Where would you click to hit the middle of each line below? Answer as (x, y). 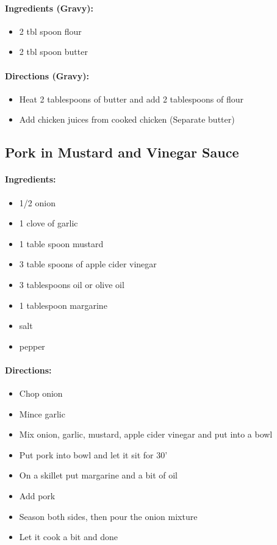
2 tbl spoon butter (53, 52)
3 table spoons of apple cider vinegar (88, 264)
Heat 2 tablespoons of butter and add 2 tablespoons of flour (131, 99)
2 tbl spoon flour (50, 31)
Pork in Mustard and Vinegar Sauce (122, 152)
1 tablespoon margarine (63, 305)
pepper (32, 346)
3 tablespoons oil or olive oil (72, 284)
